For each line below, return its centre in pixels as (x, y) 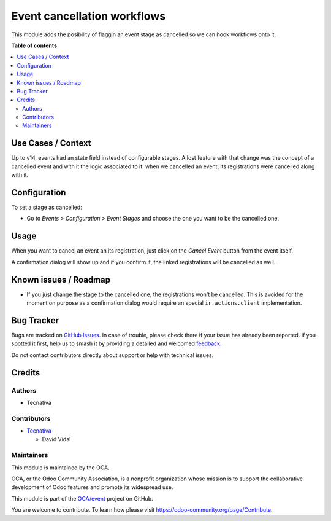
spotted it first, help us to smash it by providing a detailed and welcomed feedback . (116, 343)
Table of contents (34, 45)
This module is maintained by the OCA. (60, 468)
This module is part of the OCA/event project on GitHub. (82, 498)
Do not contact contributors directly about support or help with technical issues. (112, 355)
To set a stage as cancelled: (47, 207)
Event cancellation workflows (89, 16)
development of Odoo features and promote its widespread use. (92, 487)
